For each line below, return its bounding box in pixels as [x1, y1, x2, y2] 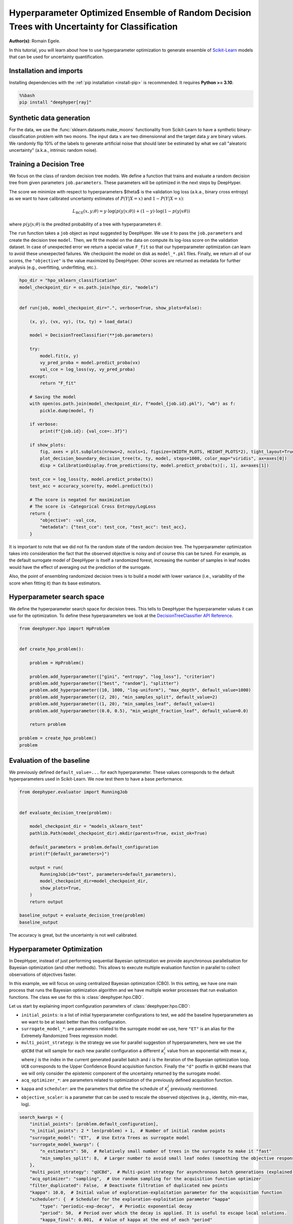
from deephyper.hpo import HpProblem [19, 626, 110, 631]
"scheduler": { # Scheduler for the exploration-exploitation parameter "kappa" [29, 1197, 230, 1202]
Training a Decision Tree [9, 160, 85, 168]
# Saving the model [29, 394, 77, 400]
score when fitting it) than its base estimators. [9, 580, 102, 586]
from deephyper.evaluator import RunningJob [19, 789, 128, 795]
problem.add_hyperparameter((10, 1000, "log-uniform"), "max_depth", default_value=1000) [29, 687, 251, 693]
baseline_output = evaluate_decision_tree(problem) [19, 913, 146, 918]
